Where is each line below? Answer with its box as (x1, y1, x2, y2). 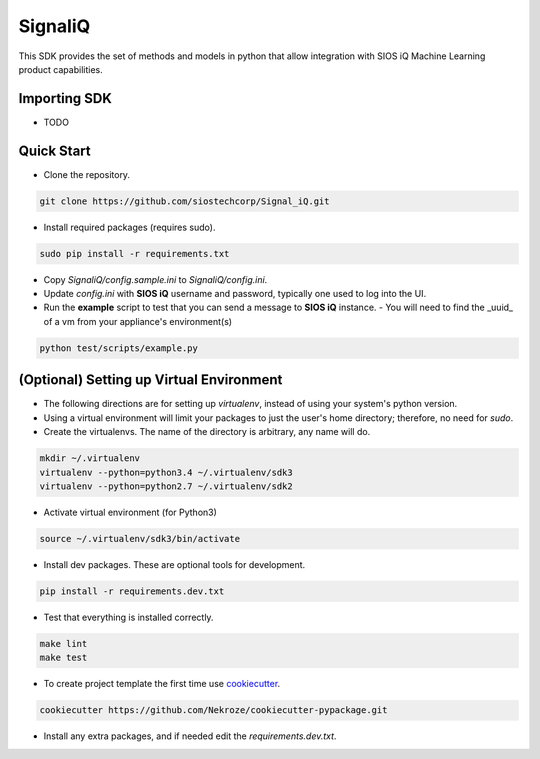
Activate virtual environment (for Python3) (43, 506, 217, 518)
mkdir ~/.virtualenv (39, 453, 140, 464)
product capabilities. (18, 63, 104, 75)
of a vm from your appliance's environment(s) (43, 315, 233, 327)
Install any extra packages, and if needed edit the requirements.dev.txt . (43, 730, 337, 742)
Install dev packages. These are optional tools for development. (43, 558, 306, 570)
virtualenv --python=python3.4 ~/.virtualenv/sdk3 (39, 466, 294, 478)
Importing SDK (18, 90, 112, 107)
